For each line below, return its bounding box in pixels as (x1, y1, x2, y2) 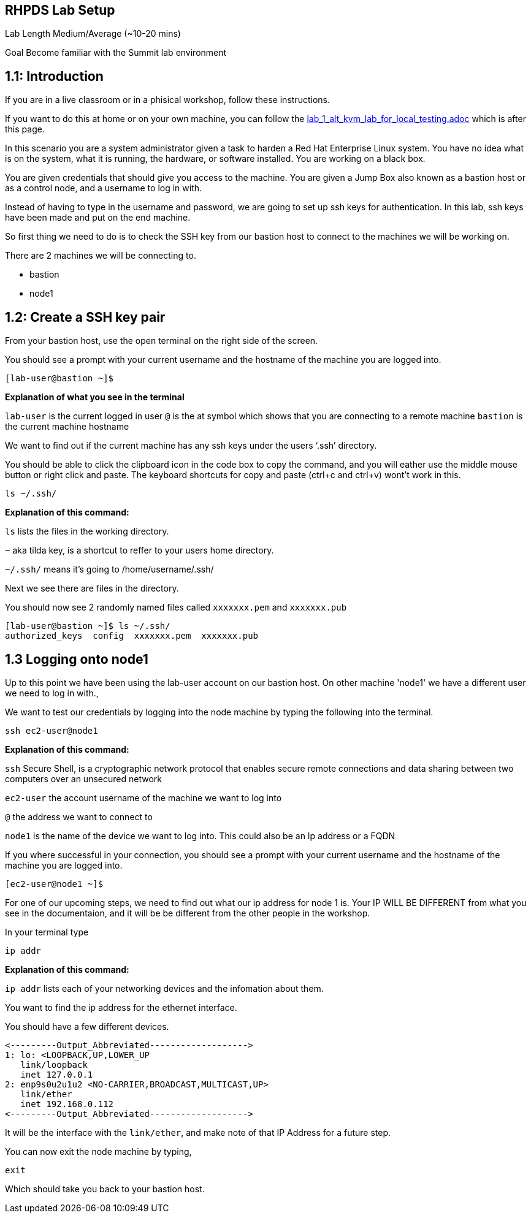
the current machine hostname (5, 421, 129, 432)
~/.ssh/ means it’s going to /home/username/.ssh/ (5, 564, 214, 575)
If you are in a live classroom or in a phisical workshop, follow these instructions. (5, 94, 330, 105)
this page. (5, 124, 45, 135)
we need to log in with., (5, 687, 99, 698)
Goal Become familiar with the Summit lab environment (5, 47, 227, 58)
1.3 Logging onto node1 (5, 651, 148, 667)
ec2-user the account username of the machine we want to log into (5, 792, 282, 803)
